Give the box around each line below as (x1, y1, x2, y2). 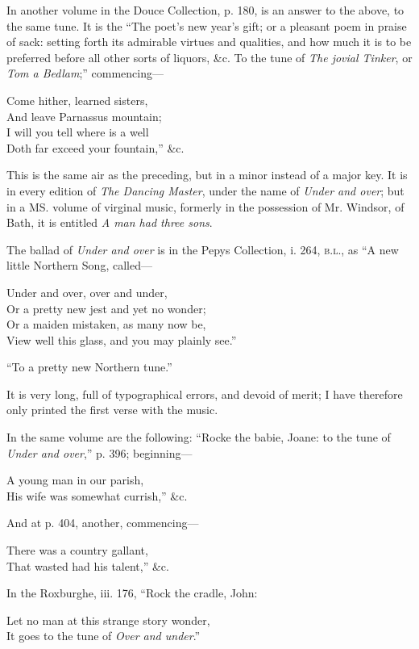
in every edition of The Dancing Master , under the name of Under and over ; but (6, 182, 404, 199)
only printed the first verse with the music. (6, 401, 218, 418)
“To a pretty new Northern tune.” (6, 358, 172, 375)
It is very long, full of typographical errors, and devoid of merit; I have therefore (6, 385, 403, 402)
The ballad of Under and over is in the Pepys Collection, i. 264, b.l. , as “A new (6, 241, 399, 258)
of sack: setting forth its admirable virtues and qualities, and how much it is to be (6, 33, 412, 50)
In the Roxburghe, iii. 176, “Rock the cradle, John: (6, 584, 258, 601)
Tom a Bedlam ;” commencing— (6, 65, 164, 82)
